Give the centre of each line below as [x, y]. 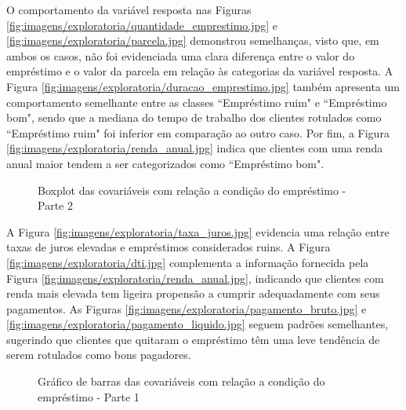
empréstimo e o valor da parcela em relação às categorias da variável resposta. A [200, 71]
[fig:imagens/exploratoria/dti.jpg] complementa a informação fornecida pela [188, 262]
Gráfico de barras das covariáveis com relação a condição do [181, 381]
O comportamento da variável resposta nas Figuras [129, 9]
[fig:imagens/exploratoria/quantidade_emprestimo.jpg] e [142, 25]
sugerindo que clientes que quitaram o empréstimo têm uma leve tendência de [193, 339]
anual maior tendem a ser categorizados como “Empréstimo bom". [165, 163]
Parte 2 [55, 205]
